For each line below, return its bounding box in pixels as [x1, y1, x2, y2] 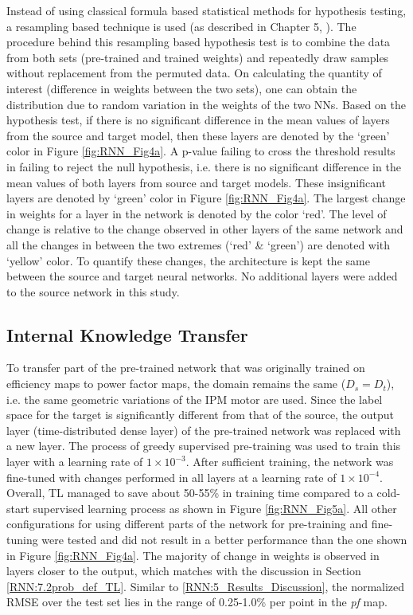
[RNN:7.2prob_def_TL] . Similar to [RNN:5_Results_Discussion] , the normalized [6, 578, 405, 594]
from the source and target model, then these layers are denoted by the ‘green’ [6, 127, 390, 143]
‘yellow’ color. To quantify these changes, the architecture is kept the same [6, 252, 370, 268]
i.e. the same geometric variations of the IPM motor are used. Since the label [6, 390, 383, 407]
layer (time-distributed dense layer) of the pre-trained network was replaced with [6, 421, 401, 438]
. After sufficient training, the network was [185, 453, 394, 470]
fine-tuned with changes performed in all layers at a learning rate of [6, 468, 337, 485]
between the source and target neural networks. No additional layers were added [6, 268, 398, 284]
